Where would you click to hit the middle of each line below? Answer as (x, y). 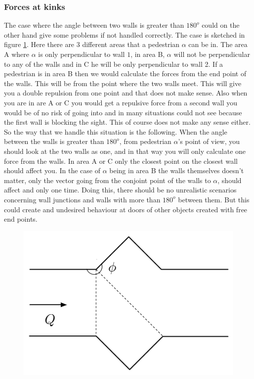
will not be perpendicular (212, 54)
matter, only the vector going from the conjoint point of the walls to (107, 180)
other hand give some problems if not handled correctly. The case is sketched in (125, 34)
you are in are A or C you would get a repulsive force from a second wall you (121, 102)
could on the (221, 25)
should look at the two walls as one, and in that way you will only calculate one (125, 151)
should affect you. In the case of (52, 170)
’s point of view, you (209, 141)
